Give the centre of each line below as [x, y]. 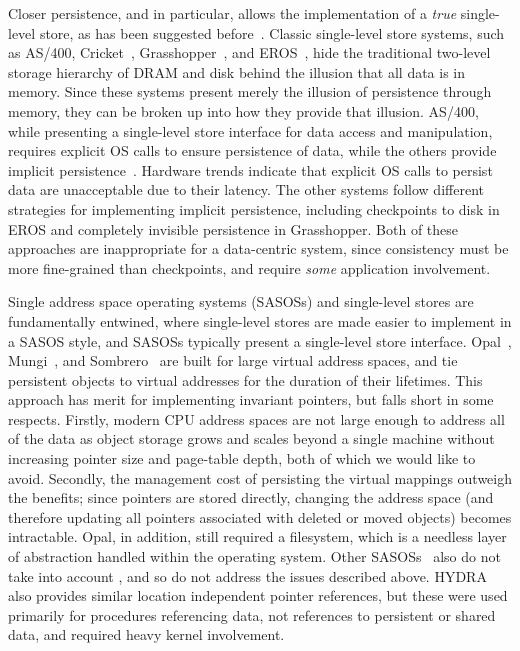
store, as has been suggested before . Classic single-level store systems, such [272, 32]
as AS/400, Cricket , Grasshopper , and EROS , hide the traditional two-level [249, 52]
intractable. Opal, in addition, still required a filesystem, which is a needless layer [257, 536]
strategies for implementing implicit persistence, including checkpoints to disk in [254, 208]
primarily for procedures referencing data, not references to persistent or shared [252, 614]
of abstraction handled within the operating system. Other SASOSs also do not [254, 556]
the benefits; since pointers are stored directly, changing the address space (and [251, 497]
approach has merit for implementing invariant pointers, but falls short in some [251, 399]
